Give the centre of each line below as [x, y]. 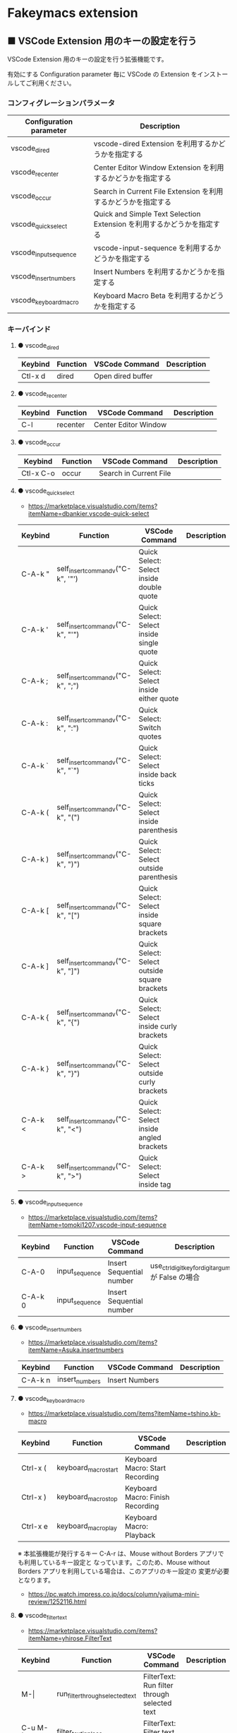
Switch [150, 727]
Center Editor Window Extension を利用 [159, 168]
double [150, 587]
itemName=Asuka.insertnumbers [76, 1350]
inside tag [155, 1184]
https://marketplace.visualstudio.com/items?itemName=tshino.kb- [124, 1414]
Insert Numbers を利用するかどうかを [156, 272]
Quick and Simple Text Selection [147, 214]
